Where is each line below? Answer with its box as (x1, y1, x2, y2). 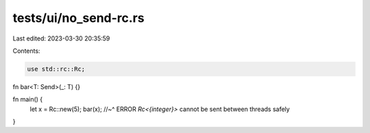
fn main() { (12, 95, 43, 104)
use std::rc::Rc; (27, 65, 86, 73)
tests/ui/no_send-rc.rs (12, 10, 145, 25)
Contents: (12, 47, 40, 55)
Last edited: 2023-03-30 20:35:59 (12, 34, 110, 43)
